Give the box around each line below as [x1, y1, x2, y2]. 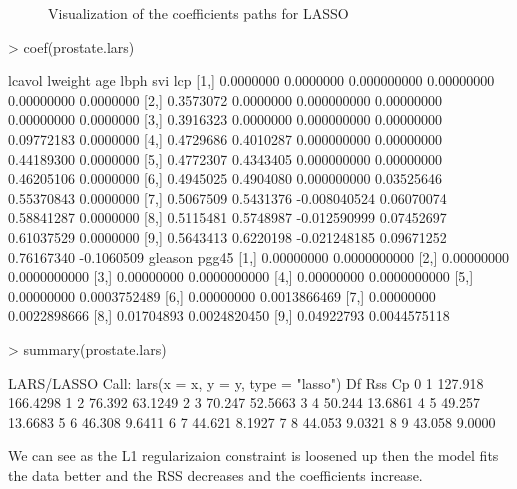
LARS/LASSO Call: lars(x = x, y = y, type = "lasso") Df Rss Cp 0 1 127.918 [8, 372, 484, 393]
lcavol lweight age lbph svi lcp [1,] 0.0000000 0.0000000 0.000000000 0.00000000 [8, 70, 495, 91]
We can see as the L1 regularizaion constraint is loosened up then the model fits [8, 445, 499, 466]
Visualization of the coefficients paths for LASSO [48, 3, 349, 23]
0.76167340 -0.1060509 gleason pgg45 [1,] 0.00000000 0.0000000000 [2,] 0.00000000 [8, 246, 509, 267]
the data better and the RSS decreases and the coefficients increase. [8, 464, 423, 485]
